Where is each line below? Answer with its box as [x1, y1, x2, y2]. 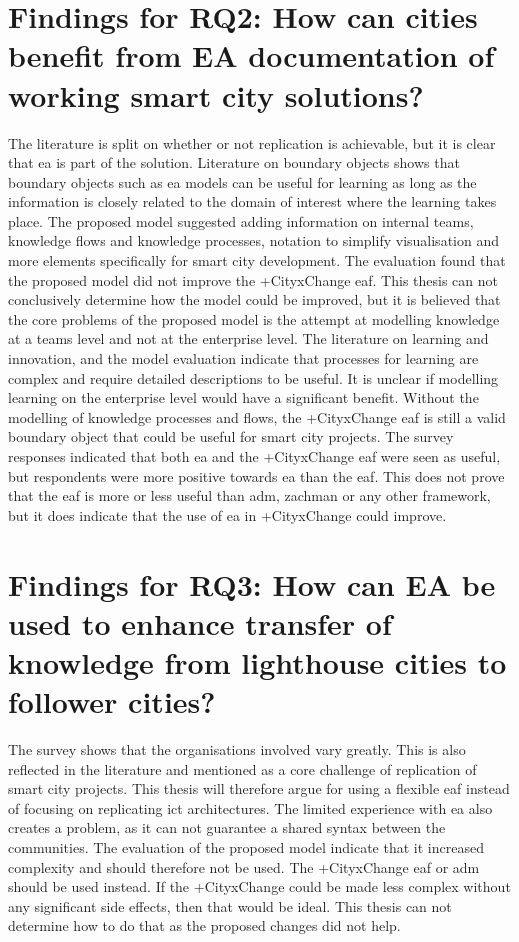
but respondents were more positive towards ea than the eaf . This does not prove [8, 465, 505, 486]
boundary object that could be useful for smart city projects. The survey [8, 426, 454, 447]
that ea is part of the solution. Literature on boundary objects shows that [8, 152, 460, 173]
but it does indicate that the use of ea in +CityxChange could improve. [8, 504, 447, 525]
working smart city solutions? [8, 74, 424, 115]
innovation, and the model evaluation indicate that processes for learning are [8, 348, 479, 369]
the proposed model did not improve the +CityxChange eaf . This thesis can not [8, 269, 499, 290]
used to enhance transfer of [8, 602, 392, 643]
